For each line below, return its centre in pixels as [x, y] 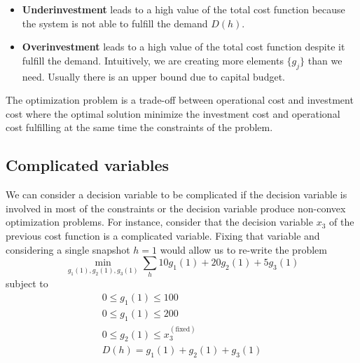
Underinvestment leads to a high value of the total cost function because [184, 9]
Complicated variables [88, 165]
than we [325, 60]
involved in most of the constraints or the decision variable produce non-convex [176, 208]
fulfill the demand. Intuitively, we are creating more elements [153, 60]
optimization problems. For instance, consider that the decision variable [159, 222]
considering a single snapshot [68, 249]
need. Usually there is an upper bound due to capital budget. [153, 76]
